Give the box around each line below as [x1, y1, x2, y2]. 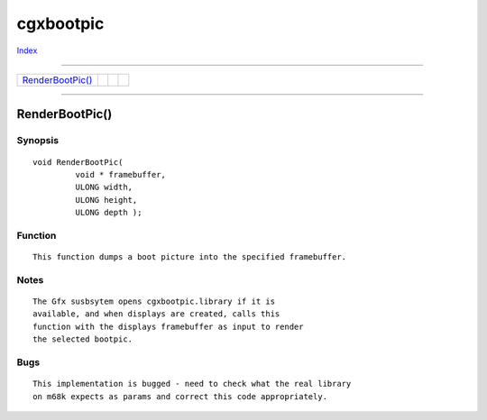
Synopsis [16, 134, 59, 147]
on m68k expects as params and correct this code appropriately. [32, 391, 328, 401]
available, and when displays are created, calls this [32, 309, 280, 319]
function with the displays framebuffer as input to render [32, 321, 304, 332]
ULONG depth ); [75, 207, 142, 218]
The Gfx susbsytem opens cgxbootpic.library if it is [32, 296, 275, 306]
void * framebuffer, [75, 169, 167, 179]
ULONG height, [75, 195, 138, 205]
